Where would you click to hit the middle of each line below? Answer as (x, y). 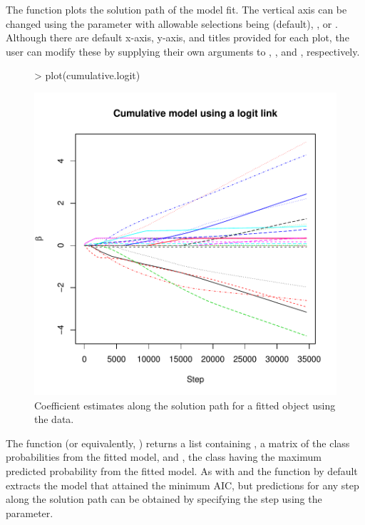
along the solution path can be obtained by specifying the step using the (164, 499)
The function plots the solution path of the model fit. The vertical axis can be (176, 9)
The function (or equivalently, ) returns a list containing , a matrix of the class (178, 443)
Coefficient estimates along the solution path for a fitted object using (185, 405)
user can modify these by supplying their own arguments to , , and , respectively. (183, 51)
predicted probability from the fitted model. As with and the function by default (182, 470)
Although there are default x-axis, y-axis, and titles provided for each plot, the (178, 37)
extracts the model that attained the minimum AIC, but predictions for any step (182, 485)
